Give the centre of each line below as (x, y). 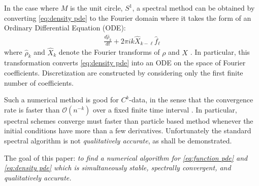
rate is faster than (32, 109)
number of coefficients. (39, 82)
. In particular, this (220, 52)
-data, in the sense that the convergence (191, 100)
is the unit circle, (96, 8)
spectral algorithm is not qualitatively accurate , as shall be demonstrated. (118, 141)
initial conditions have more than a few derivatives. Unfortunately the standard (128, 131)
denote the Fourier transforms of (109, 52)
